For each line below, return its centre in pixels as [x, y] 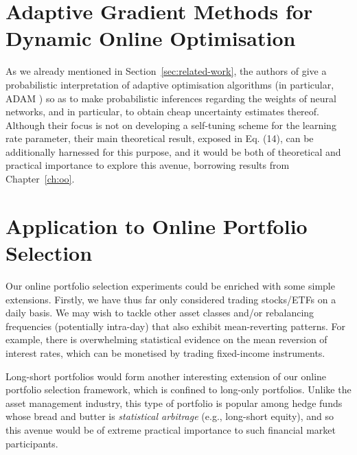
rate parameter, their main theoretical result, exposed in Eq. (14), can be [160, 138]
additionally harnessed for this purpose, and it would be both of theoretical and [173, 151]
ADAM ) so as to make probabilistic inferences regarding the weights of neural [171, 98]
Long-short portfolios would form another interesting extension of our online [166, 376]
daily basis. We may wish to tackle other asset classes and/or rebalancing [160, 313]
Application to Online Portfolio [157, 225]
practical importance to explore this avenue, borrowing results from [148, 165]
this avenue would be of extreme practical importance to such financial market [171, 429]
